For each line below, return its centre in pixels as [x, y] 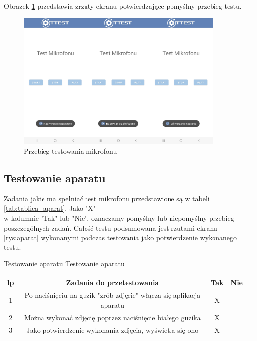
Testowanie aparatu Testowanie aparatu [64, 264]
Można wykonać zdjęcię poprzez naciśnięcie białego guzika [112, 317]
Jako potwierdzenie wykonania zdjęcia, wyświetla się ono [112, 329]
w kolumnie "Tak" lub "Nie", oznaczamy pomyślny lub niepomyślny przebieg [119, 218]
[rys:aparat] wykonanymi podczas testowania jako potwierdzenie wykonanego [120, 237]
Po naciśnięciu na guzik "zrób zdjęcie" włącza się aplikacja [112, 295]
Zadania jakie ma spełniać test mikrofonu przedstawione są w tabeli [107, 198]
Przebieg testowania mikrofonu [70, 151]
